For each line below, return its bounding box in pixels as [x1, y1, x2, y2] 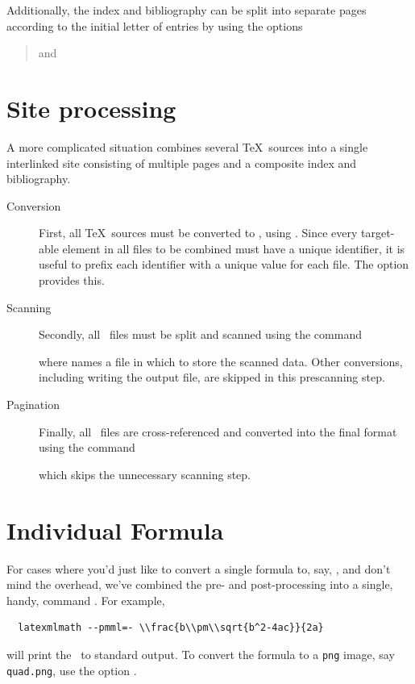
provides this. [39, 272, 105, 289]
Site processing [6, 91, 176, 124]
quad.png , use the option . [6, 661, 137, 678]
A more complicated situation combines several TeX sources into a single [6, 138, 368, 155]
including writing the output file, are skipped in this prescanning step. [39, 369, 385, 386]
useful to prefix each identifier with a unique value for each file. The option [39, 256, 409, 273]
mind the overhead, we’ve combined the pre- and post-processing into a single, [6, 576, 393, 593]
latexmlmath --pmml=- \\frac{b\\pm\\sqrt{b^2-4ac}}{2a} [18, 622, 324, 634]
